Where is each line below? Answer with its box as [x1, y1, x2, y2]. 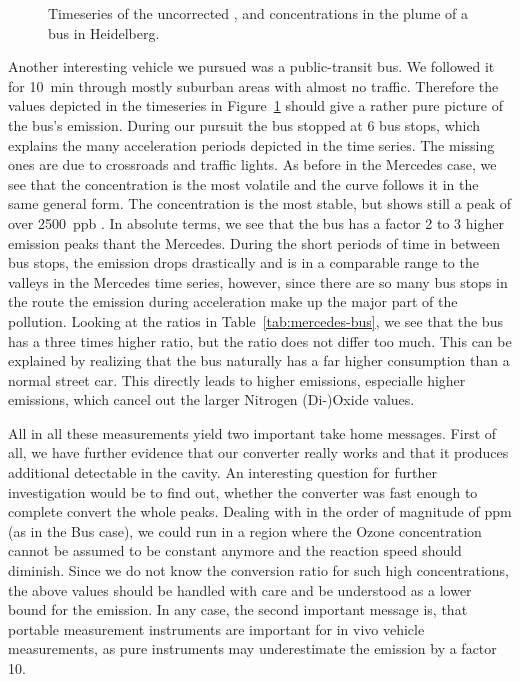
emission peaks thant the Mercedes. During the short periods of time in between [8, 232, 500, 253]
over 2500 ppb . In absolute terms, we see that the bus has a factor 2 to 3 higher [8, 212, 504, 233]
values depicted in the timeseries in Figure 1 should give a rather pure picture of [8, 95, 504, 116]
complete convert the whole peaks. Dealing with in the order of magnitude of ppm [8, 501, 512, 522]
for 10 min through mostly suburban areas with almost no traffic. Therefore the [8, 75, 499, 96]
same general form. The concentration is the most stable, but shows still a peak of [8, 193, 512, 214]
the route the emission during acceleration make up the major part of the [8, 291, 458, 312]
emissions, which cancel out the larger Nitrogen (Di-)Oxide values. [8, 389, 415, 410]
